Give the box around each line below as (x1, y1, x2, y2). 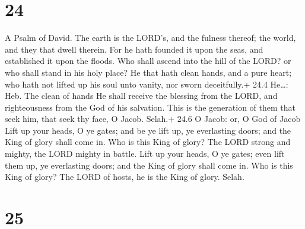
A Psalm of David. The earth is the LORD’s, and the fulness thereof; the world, (5, 31, 296, 44)
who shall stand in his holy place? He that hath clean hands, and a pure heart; (5, 66, 292, 78)
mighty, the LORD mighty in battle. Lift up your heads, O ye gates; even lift (5, 147, 285, 160)
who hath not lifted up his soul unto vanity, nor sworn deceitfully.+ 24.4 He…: (5, 78, 288, 90)
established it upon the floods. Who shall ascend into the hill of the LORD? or (5, 54, 291, 67)
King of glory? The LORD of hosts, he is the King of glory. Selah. (5, 170, 244, 183)
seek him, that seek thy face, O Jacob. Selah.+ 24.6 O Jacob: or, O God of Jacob (5, 112, 301, 125)
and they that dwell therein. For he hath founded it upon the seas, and (5, 43, 263, 55)
